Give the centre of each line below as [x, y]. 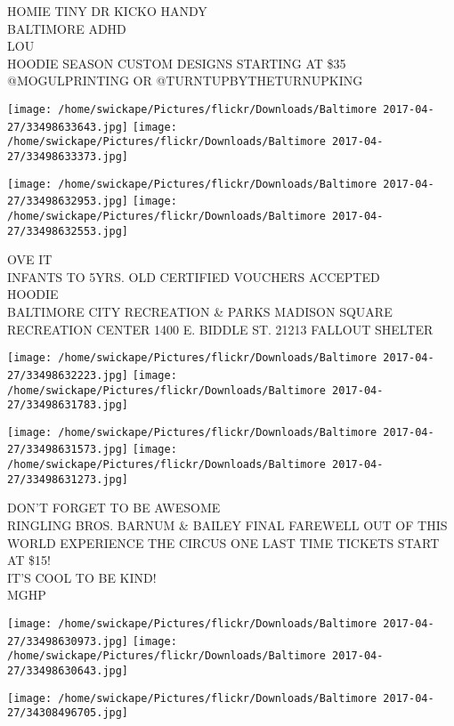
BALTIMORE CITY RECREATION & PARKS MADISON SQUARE [200, 311]
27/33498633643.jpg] [68, 127]
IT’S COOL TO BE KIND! [82, 577]
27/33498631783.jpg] [68, 405]
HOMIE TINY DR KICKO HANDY [107, 11]
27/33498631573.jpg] [68, 450]
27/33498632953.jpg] [68, 202]
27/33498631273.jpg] [68, 479]
